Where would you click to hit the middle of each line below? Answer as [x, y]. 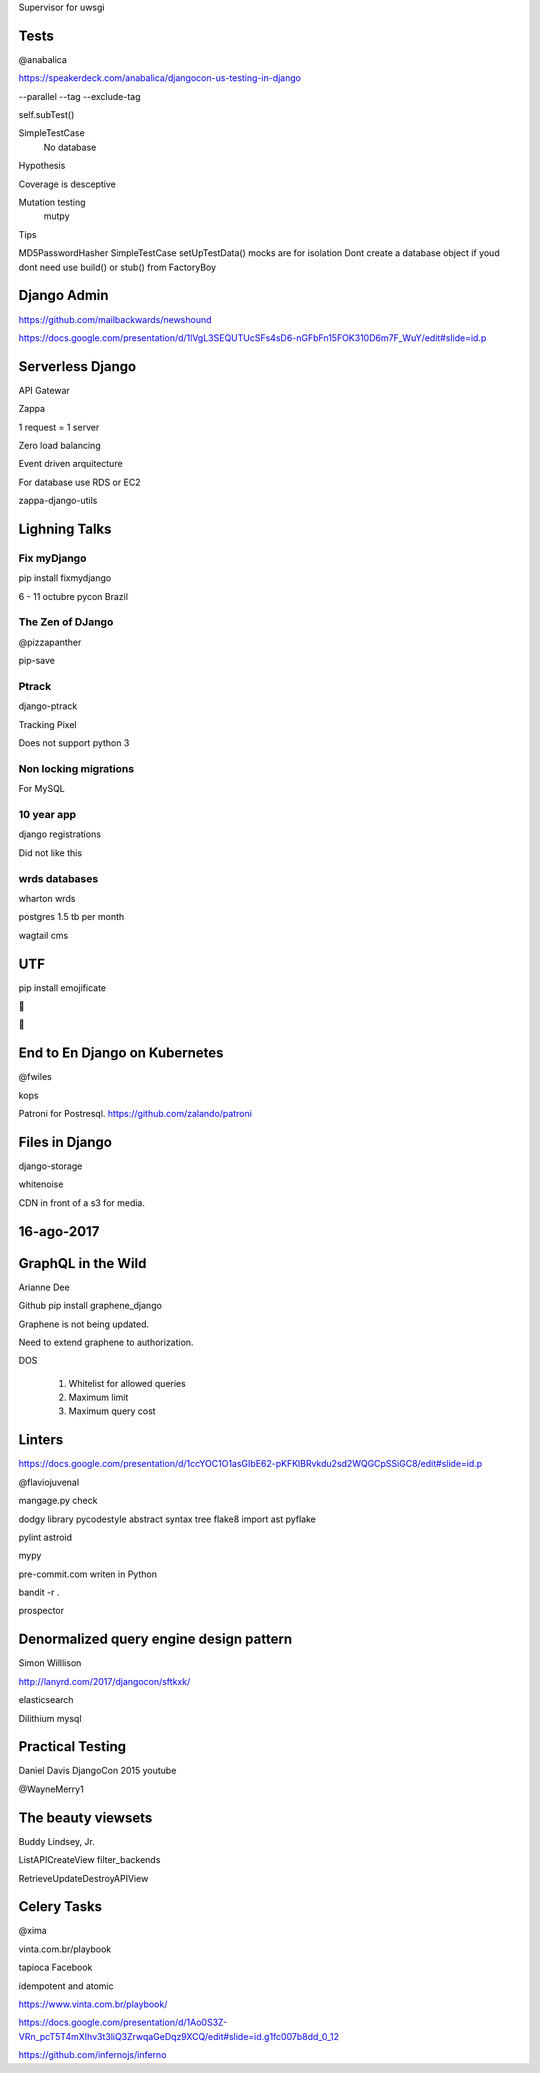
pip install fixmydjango [65, 578]
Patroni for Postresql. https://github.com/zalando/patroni [135, 1114]
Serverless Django [77, 366]
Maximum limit [98, 1397]
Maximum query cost [112, 1411]
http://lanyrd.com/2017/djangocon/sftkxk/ [104, 1681]
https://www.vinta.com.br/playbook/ [93, 2004]
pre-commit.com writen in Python [87, 1574]
